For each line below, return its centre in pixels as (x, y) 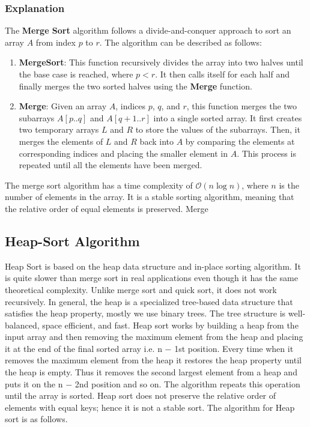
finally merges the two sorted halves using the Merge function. (135, 86)
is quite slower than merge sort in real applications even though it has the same (151, 278)
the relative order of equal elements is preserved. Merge (107, 208)
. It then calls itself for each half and (222, 74)
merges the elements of (61, 141)
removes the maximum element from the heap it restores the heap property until (153, 360)
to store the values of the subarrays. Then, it (218, 129)
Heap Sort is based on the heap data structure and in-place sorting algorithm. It (153, 266)
